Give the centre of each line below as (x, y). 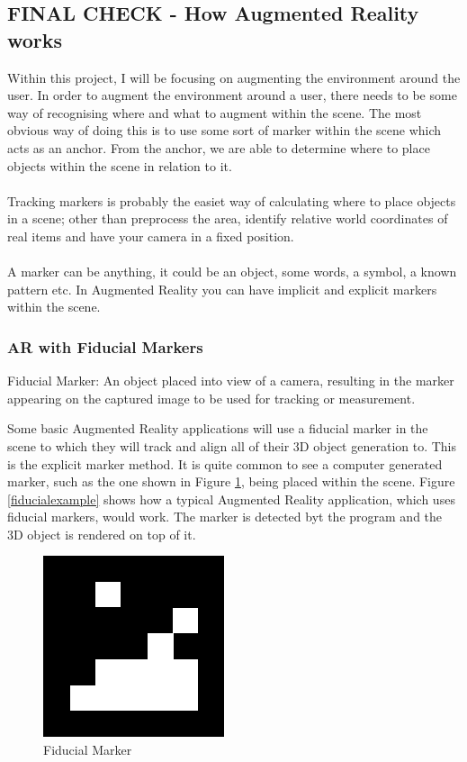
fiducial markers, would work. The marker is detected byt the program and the (225, 517)
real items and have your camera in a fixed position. (151, 236)
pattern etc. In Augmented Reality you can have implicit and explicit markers (222, 289)
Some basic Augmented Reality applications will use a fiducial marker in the (218, 428)
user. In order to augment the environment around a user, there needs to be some (232, 95)
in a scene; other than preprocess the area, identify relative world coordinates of (228, 218)
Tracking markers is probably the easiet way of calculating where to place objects (232, 200)
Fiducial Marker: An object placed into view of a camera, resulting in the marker (231, 381)
